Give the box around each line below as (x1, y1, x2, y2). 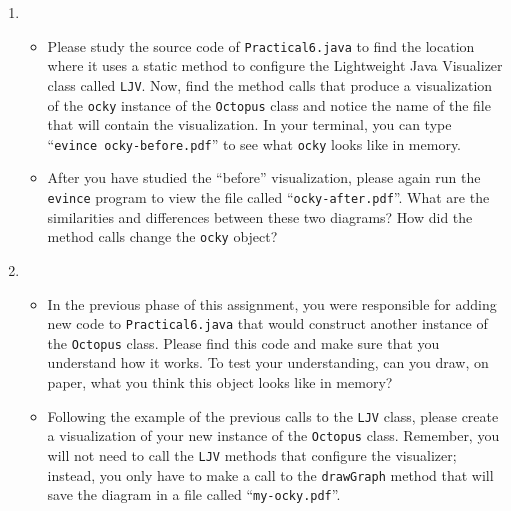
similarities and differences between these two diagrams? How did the (47, 206, 473, 227)
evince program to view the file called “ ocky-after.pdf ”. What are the (47, 187, 490, 207)
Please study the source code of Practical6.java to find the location (47, 35, 475, 56)
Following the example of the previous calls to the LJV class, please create (47, 405, 499, 426)
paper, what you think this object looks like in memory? (47, 372, 393, 392)
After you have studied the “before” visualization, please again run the (47, 167, 481, 188)
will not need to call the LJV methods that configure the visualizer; (47, 444, 457, 465)
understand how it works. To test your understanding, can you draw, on (47, 352, 489, 373)
